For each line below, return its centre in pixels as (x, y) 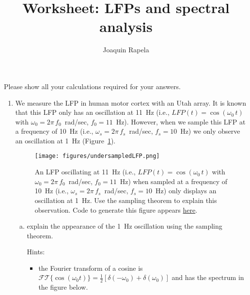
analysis (126, 26)
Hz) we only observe (210, 131)
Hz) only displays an (186, 191)
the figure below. (63, 287)
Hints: (36, 252)
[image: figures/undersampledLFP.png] (97, 156)
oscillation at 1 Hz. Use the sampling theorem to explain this (126, 200)
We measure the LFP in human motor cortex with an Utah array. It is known (131, 102)
